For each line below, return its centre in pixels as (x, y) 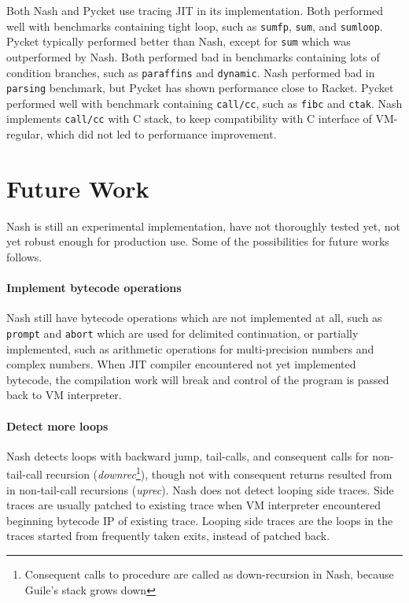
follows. (24, 257)
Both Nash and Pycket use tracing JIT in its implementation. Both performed (195, 10)
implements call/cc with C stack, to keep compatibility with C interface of (189, 118)
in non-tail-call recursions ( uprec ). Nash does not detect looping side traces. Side (200, 489)
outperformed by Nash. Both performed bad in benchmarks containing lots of (193, 56)
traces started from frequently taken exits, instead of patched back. (168, 536)
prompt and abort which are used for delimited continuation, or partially (182, 333)
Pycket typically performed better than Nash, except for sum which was (179, 41)
